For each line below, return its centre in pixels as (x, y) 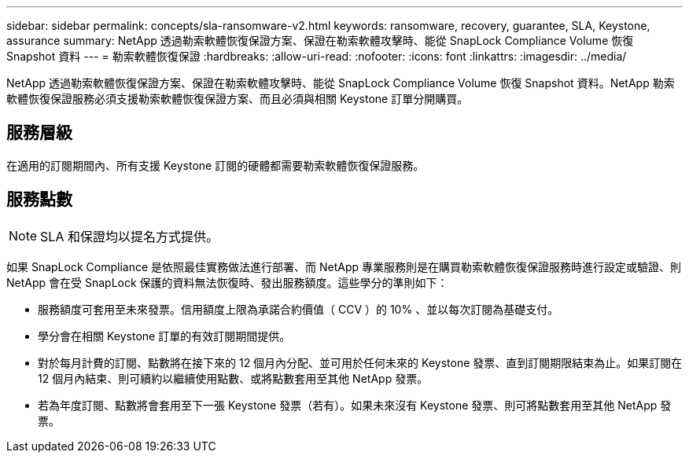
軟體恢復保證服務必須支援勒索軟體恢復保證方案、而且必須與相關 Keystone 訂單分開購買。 (238, 99)
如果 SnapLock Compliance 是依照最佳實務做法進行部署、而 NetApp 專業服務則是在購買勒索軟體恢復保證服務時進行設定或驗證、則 (344, 266)
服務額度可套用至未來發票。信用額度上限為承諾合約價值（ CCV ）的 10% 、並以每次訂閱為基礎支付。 (298, 309)
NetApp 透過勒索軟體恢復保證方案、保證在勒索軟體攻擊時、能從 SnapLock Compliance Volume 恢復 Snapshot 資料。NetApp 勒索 (341, 83)
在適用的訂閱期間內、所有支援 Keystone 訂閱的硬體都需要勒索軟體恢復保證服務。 (216, 165)
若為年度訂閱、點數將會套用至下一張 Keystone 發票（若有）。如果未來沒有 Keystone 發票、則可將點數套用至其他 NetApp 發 (355, 405)
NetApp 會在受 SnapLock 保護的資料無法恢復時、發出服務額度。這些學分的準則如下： (227, 282)
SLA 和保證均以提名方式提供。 (129, 236)
